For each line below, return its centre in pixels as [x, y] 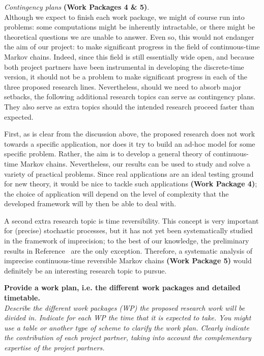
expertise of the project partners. [54, 347]
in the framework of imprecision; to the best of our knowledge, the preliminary [127, 241]
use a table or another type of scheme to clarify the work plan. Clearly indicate [127, 327]
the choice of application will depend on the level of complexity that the [116, 193]
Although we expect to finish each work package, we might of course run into [124, 17]
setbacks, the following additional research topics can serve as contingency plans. [130, 97]
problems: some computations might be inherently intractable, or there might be [130, 27]
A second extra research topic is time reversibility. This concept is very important [131, 220]
